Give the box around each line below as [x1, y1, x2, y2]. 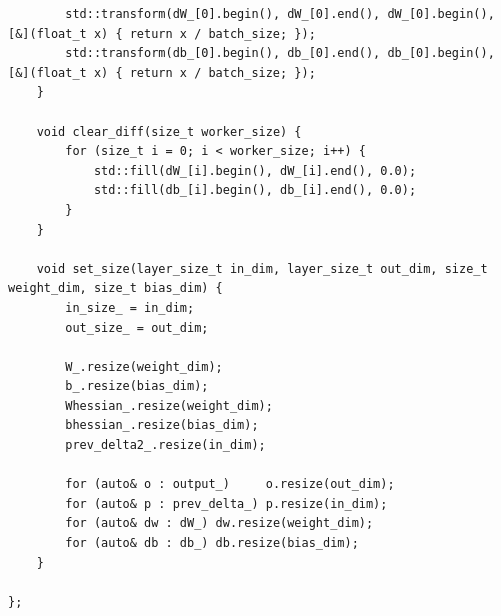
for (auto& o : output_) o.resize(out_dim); [65, 477, 395, 492]
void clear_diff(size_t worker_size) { [36, 124, 302, 139]
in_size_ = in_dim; [65, 300, 195, 315]
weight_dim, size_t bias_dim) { [8, 281, 223, 296]
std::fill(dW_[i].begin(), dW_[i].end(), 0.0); [93, 163, 417, 178]
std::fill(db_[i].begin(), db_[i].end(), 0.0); [93, 183, 417, 198]
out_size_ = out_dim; [65, 320, 209, 335]
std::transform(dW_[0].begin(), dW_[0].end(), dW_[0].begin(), [65, 7, 495, 21]
